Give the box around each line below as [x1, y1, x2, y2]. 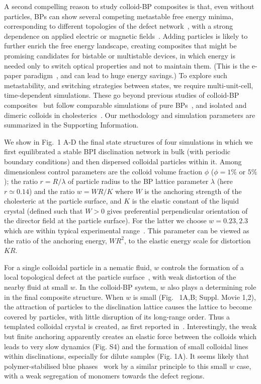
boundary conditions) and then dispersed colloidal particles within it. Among [4, 156, 242, 166]
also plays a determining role [167, 282, 256, 292]
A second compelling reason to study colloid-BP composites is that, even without [4, 1, 254, 11]
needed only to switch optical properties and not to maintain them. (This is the [4, 60, 250, 71]
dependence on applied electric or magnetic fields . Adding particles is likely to [4, 30, 248, 41]
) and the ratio [29, 185, 75, 196]
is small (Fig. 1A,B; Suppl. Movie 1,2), [133, 291, 256, 302]
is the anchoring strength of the [144, 185, 242, 196]
